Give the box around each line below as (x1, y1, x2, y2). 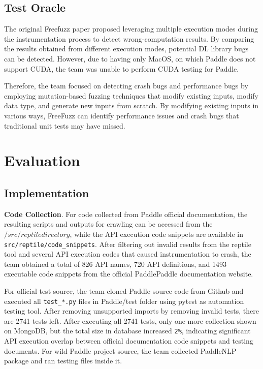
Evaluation (4, 150, 80, 171)
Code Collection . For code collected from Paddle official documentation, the (4, 208, 248, 219)
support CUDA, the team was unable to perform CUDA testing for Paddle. (4, 63, 239, 74)
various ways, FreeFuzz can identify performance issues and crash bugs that (4, 110, 239, 120)
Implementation (4, 184, 89, 200)
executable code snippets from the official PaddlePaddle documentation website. (4, 268, 253, 279)
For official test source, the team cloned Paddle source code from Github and (4, 285, 244, 296)
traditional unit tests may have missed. (4, 120, 125, 131)
